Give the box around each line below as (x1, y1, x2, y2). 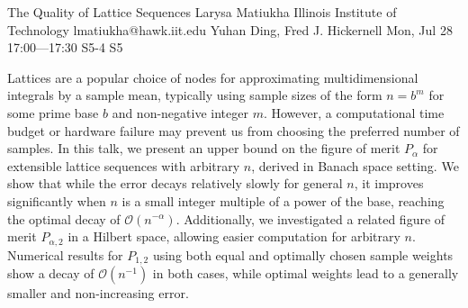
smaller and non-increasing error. (7, 284, 189, 303)
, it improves (354, 174, 424, 193)
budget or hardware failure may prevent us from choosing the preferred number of (7, 121, 460, 140)
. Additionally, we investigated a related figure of (175, 209, 445, 228)
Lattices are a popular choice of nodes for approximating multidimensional (7, 68, 418, 86)
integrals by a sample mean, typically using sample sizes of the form (7, 86, 382, 104)
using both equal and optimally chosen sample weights (152, 245, 454, 264)
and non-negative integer (112, 103, 248, 122)
